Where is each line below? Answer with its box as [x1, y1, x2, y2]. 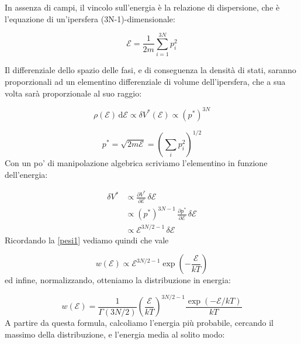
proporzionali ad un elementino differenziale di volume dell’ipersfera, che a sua [5, 75, 286, 87]
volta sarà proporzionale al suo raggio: [5, 87, 142, 99]
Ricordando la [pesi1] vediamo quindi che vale [5, 233, 169, 246]
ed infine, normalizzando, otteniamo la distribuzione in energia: [5, 274, 231, 286]
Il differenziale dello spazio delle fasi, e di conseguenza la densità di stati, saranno [5, 64, 296, 76]
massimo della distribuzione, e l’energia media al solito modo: [5, 328, 225, 340]
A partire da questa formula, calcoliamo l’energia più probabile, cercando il [5, 317, 274, 329]
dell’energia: [5, 168, 48, 180]
